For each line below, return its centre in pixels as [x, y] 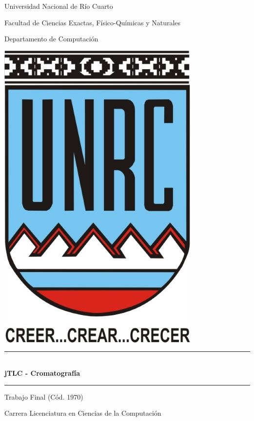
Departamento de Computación [51, 39]
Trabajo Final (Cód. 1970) [44, 396]
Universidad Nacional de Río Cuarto [59, 6]
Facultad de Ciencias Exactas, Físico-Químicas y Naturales [93, 22]
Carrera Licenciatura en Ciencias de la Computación [83, 413]
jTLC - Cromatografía [42, 373]
